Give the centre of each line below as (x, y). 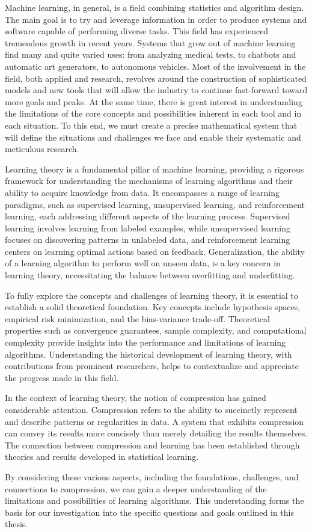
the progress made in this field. (62, 377)
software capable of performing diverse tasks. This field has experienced (137, 31)
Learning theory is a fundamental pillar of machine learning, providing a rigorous (154, 169)
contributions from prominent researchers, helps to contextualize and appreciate (152, 366)
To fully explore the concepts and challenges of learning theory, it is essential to (151, 295)
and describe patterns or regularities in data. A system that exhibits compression (154, 421)
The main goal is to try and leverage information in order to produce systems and (156, 19)
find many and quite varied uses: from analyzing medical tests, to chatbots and (151, 54)
